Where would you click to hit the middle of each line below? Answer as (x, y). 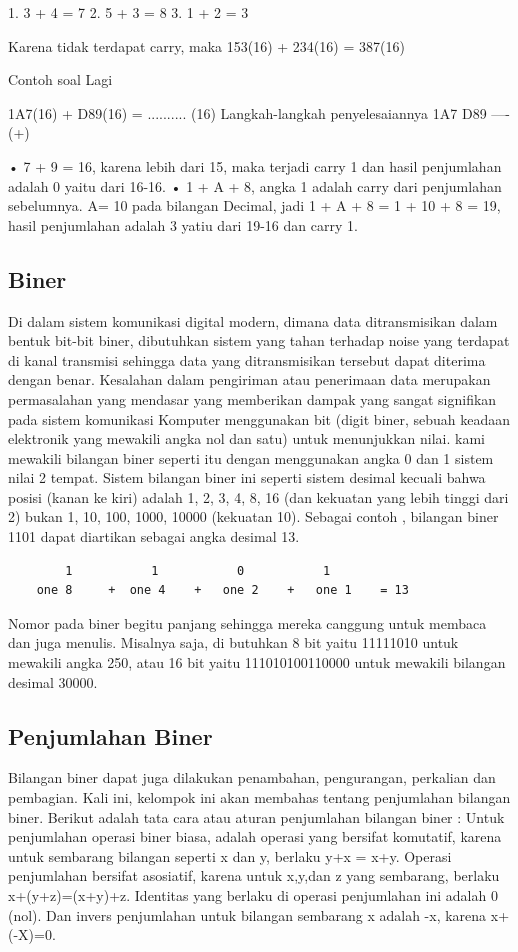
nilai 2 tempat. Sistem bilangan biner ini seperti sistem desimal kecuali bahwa (247, 477)
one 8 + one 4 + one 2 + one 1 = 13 (222, 590)
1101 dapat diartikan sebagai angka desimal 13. (154, 536)
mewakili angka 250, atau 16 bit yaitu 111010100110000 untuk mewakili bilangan (257, 662)
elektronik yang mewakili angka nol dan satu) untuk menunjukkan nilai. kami (246, 438)
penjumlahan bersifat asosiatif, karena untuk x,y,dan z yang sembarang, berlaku (254, 875)
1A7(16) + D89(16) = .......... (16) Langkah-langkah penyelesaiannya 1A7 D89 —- (259, 112)
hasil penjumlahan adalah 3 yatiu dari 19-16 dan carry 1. (183, 224)
